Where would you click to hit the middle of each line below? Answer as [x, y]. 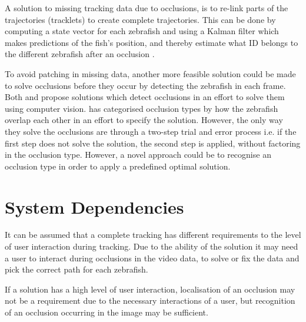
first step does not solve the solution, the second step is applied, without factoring [153, 143]
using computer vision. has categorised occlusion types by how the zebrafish [142, 108]
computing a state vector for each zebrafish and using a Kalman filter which [142, 31]
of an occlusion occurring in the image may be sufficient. [107, 312]
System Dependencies [94, 206]
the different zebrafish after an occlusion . [80, 54]
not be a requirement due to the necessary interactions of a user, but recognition [150, 301]
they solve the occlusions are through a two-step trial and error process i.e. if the [151, 131]
